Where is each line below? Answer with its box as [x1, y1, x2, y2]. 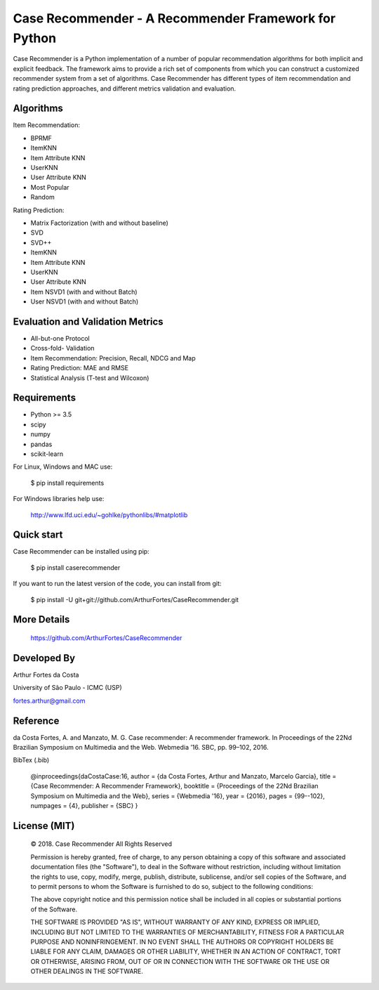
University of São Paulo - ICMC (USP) [13, 684, 122, 692]
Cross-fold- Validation [30, 344, 95, 353]
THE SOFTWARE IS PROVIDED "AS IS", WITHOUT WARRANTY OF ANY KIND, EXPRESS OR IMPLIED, [30, 918, 321, 927]
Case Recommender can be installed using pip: [13, 547, 150, 556]
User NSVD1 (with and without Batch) [30, 297, 139, 306]
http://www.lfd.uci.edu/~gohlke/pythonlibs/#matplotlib [30, 510, 188, 519]
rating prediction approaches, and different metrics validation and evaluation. [13, 84, 237, 93]
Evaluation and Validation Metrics [13, 315, 164, 327]
